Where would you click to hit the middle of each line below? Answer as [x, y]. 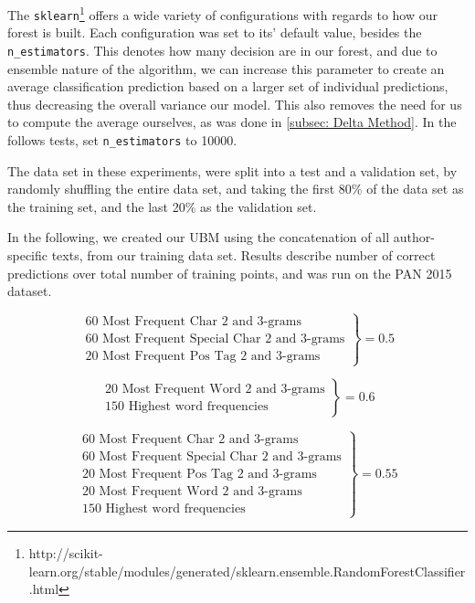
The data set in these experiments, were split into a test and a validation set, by [232, 170]
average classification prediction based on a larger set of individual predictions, [228, 86]
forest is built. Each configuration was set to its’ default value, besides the [215, 32]
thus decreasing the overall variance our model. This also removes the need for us [235, 104]
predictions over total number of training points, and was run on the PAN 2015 [230, 273]
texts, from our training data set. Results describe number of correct [243, 254]
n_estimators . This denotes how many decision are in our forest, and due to [222, 50]
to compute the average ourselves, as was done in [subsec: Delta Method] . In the [232, 122]
